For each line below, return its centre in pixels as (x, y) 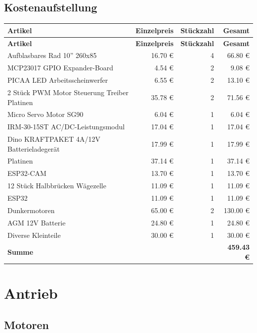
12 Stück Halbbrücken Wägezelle (57, 186)
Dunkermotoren (31, 210)
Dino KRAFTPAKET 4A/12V (54, 139)
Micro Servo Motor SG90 (45, 114)
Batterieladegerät (34, 148)
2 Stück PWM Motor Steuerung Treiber (68, 92)
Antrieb (31, 293)
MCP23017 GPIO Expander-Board (61, 68)
